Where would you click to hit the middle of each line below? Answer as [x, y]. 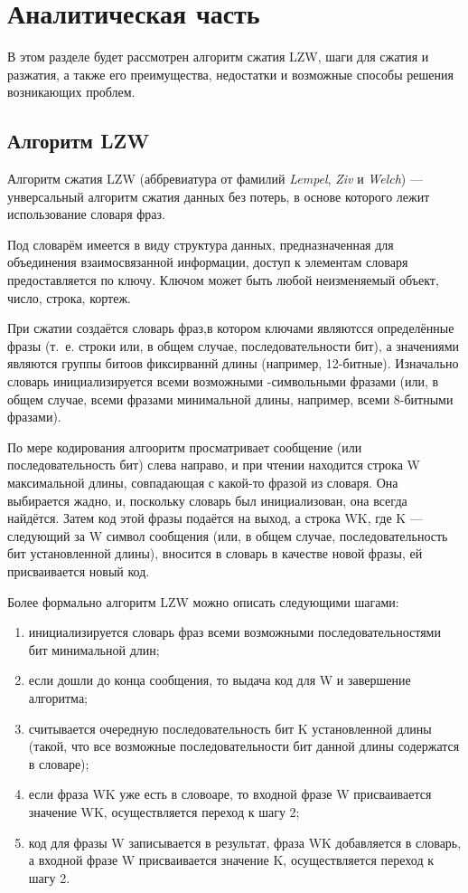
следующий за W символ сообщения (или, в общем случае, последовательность [228, 535]
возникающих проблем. [71, 92]
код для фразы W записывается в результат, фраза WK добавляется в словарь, [245, 842]
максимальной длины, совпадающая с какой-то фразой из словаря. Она [203, 483]
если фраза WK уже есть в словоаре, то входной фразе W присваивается [230, 794]
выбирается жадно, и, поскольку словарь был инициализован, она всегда [207, 500]
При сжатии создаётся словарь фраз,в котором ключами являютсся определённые [231, 328]
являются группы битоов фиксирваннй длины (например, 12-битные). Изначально [233, 363]
